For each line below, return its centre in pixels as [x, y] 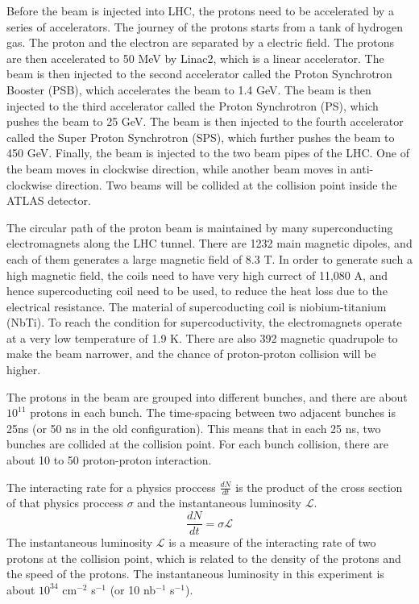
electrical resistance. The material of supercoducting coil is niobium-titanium [197, 306]
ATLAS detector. [49, 200]
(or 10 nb [133, 589]
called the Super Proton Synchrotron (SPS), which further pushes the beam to [201, 137]
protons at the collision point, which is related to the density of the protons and [204, 558]
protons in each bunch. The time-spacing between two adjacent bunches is [213, 412]
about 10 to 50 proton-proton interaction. [109, 460]
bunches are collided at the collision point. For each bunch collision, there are [197, 444]
